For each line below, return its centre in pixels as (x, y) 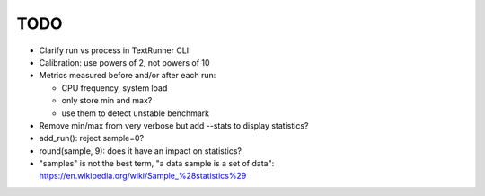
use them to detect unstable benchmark (136, 113)
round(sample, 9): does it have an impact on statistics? (141, 151)
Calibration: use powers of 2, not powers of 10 (124, 62)
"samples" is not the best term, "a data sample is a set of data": (157, 164)
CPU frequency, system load (115, 88)
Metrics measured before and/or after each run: (128, 76)
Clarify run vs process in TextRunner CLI (114, 50)
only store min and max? (107, 101)
